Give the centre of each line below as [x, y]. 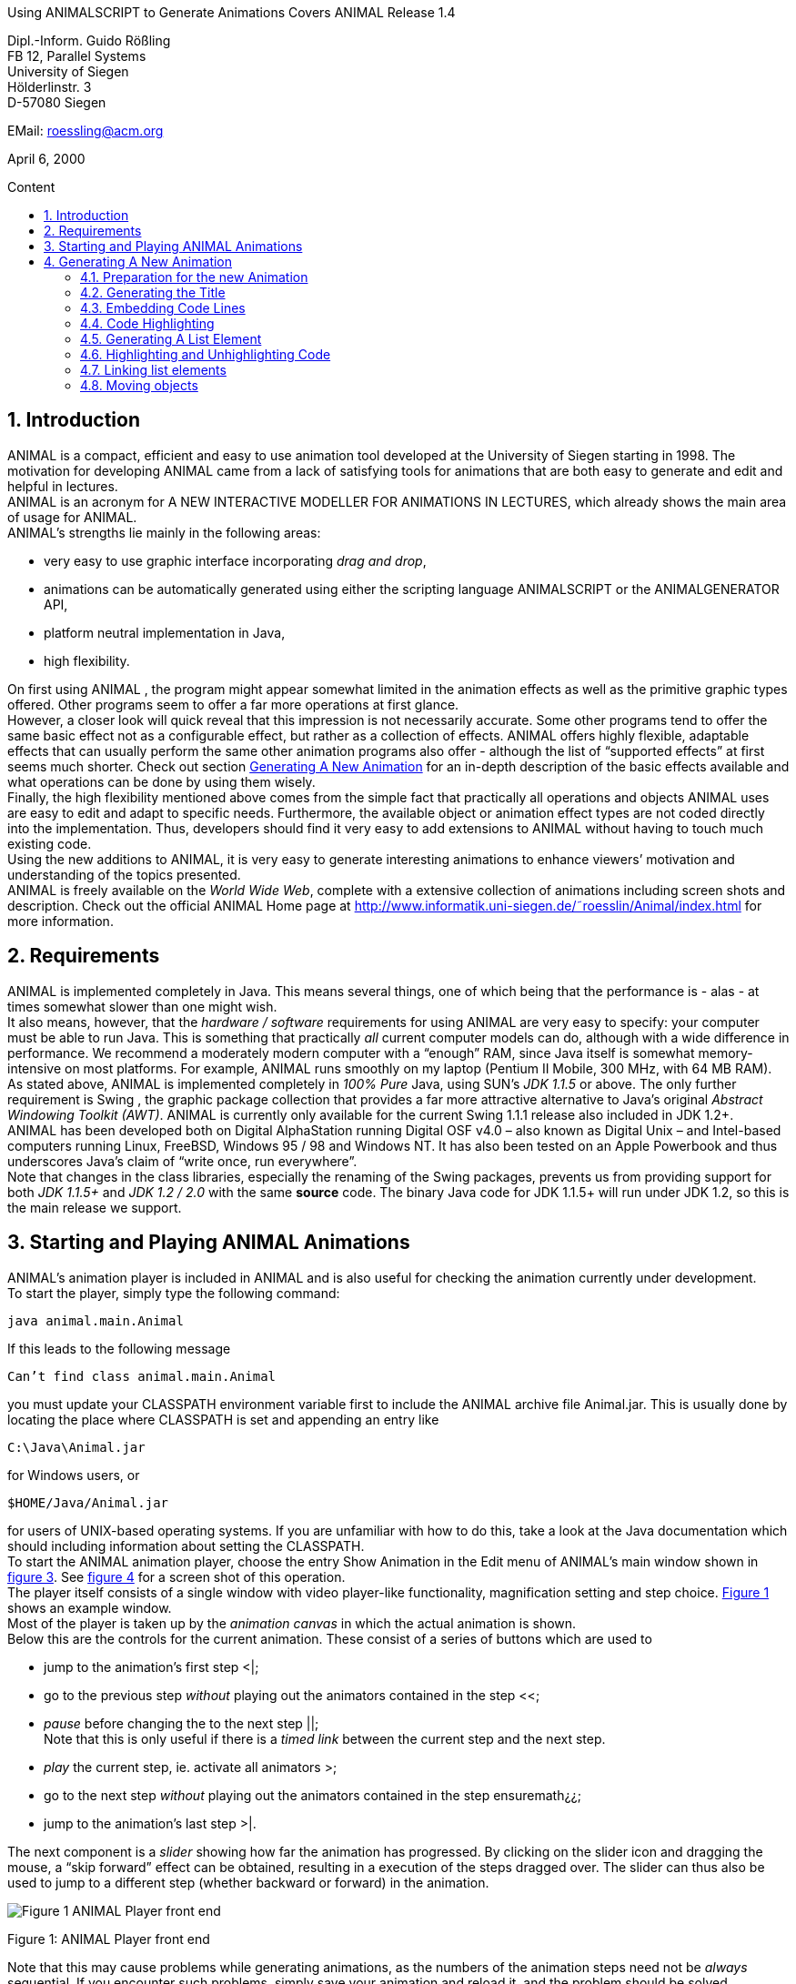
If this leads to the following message [119, 1348]
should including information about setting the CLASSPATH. [186, 1546]
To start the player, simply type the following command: [174, 1293]
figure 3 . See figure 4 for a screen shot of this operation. [176, 1576]
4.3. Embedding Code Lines [163, 308]
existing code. [50, 843]
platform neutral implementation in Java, [165, 632]
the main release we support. [95, 1207]
